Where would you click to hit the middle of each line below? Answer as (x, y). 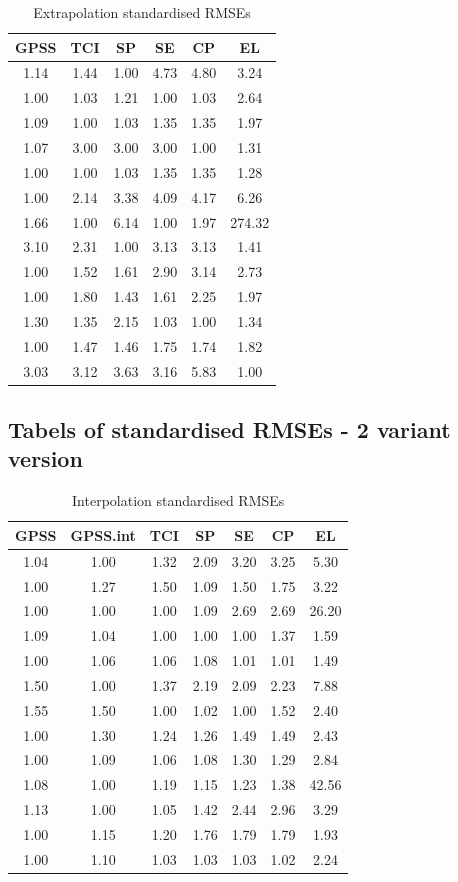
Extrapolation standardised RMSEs (142, 12)
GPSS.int (103, 534)
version (45, 458)
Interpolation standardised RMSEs (178, 500)
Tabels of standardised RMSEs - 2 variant (229, 429)
